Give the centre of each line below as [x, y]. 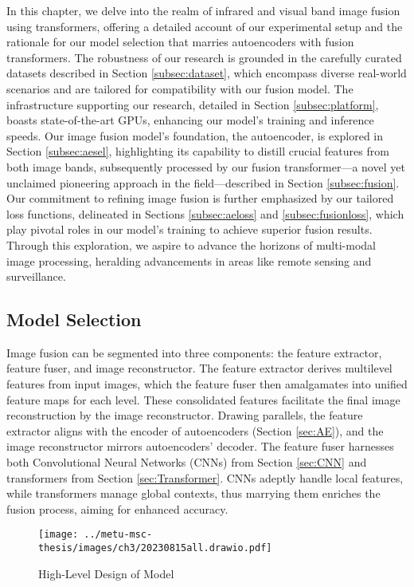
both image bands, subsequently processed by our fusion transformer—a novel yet [206, 166]
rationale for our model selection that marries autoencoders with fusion [180, 42]
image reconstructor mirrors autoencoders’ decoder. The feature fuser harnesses [200, 446]
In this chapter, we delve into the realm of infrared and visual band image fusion [203, 10]
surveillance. [36, 276]
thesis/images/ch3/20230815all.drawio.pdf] [155, 548]
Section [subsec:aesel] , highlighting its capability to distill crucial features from [198, 151]
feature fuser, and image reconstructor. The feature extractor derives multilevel [199, 368]
